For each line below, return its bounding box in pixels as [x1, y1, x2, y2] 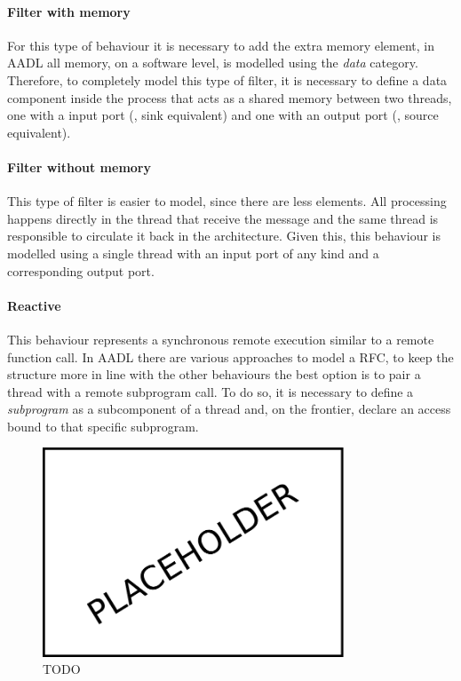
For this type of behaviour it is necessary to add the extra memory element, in [7, 36, 434, 54]
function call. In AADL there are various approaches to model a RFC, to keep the [7, 347, 454, 366]
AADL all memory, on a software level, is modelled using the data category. [7, 53, 418, 72]
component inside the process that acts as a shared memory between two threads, [7, 88, 452, 107]
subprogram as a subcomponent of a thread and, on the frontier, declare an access [7, 400, 451, 418]
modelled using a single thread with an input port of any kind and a [7, 243, 379, 262]
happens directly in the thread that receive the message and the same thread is [7, 209, 439, 227]
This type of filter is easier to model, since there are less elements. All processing [7, 192, 447, 210]
